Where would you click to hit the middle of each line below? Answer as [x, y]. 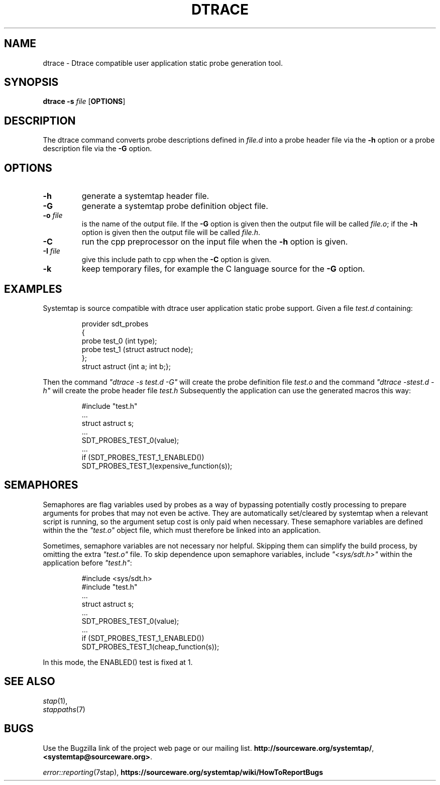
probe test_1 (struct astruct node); [137, 349]
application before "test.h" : [87, 563]
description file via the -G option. [97, 149]
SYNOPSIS [31, 82]
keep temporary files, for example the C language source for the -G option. [223, 269]
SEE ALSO [30, 682]
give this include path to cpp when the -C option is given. [176, 260]
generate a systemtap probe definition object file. [175, 206]
